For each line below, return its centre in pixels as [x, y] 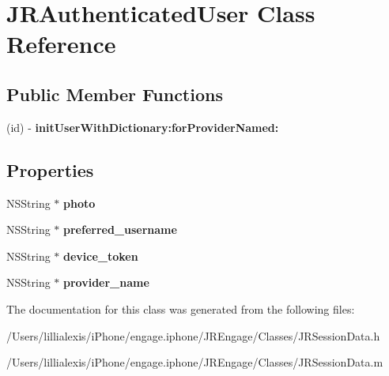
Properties [50, 169]
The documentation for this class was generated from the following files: [181, 308]
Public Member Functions [115, 94]
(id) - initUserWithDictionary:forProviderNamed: [143, 127]
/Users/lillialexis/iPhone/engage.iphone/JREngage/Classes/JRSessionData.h [193, 335]
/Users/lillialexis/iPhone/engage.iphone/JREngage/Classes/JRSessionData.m [195, 362]
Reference [61, 44]
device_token [101, 256]
